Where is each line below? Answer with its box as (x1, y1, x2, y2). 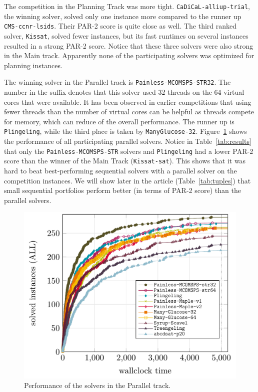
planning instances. (4, 60, 62, 70)
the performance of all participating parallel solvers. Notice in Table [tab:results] (4, 136, 251, 146)
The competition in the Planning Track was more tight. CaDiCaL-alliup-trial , (4, 1, 250, 11)
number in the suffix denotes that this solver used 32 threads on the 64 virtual (4, 87, 244, 97)
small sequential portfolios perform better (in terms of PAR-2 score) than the (4, 185, 241, 195)
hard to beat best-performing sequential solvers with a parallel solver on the (4, 165, 237, 175)
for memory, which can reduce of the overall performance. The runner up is (4, 116, 234, 126)
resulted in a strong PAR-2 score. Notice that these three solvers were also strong (4, 40, 253, 51)
